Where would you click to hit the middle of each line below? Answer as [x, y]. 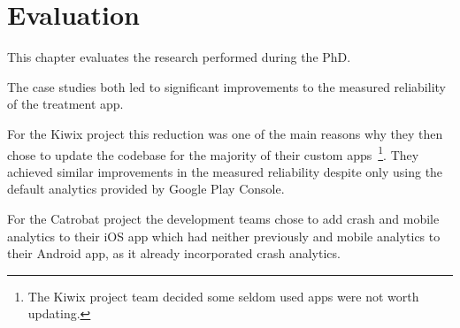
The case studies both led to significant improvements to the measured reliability [226, 86]
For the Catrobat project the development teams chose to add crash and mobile [223, 218]
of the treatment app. [65, 104]
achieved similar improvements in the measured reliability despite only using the [225, 171]
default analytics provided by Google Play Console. [146, 189]
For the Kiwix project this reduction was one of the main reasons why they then [225, 133]
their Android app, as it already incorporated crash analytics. [174, 253]
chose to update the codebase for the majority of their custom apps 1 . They [213, 153]
